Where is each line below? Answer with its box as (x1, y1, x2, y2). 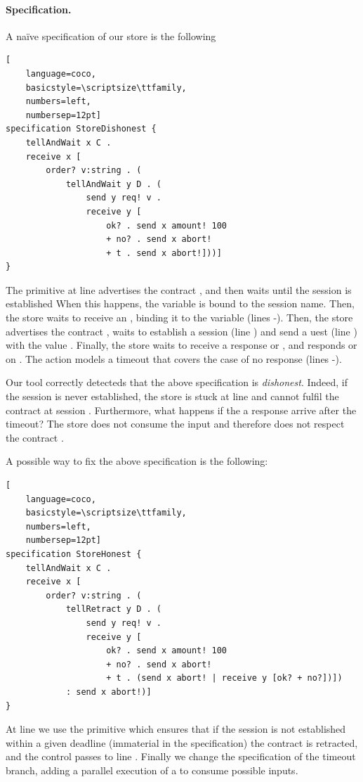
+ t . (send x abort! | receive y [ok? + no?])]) (106, 673, 343, 684)
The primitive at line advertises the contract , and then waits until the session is (6, 282, 352, 297)
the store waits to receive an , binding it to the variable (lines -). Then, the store (6, 310, 353, 325)
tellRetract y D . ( (65, 604, 161, 615)
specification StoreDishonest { (6, 124, 157, 134)
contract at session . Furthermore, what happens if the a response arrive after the (6, 402, 357, 417)
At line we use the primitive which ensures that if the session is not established (6, 722, 346, 736)
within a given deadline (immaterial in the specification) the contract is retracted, (6, 735, 358, 750)
